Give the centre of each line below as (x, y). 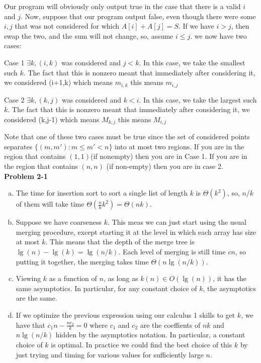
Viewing (28, 278)
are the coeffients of (170, 325)
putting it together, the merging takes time (82, 261)
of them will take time (50, 204)
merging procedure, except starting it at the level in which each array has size (136, 232)
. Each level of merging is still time (172, 251)
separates (18, 146)
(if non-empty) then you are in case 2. (165, 166)
